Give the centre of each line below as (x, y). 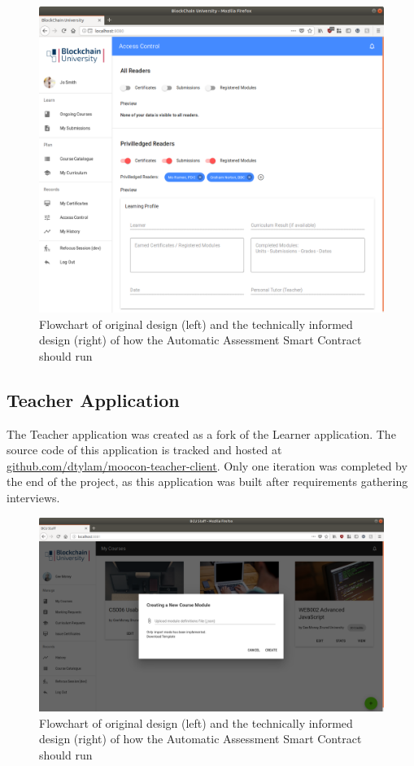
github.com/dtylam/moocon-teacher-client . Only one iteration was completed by (207, 465)
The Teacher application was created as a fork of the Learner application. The (201, 433)
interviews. (33, 497)
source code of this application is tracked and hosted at (144, 450)
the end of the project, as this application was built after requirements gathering (207, 481)
